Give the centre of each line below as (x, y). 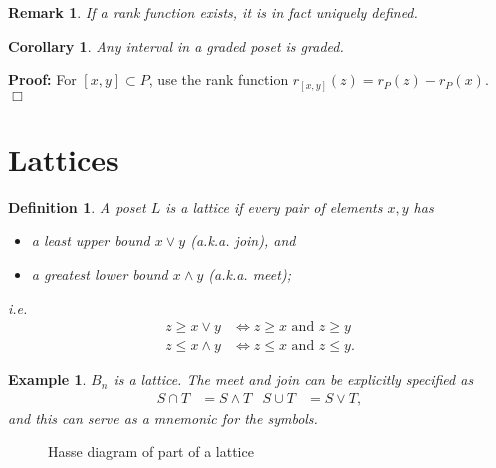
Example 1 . (47, 379)
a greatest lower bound (99, 274)
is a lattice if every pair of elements (274, 206)
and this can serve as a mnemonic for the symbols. (163, 417)
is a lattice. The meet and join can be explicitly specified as (293, 379)
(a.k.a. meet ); (249, 274)
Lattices (63, 158)
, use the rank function (218, 79)
